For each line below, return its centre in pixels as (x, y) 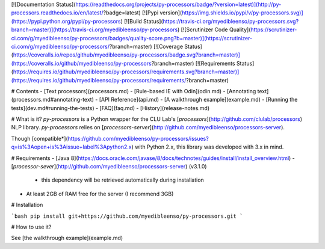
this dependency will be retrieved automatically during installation (122, 180)
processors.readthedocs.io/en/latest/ (57, 13)
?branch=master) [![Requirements (193, 63)
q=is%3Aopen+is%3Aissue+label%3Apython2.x (71, 147)
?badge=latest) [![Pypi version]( (143, 13)
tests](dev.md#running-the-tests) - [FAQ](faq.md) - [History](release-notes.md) (110, 108)
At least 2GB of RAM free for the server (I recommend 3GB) (100, 194)
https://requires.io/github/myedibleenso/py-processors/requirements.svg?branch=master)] (126, 72)
